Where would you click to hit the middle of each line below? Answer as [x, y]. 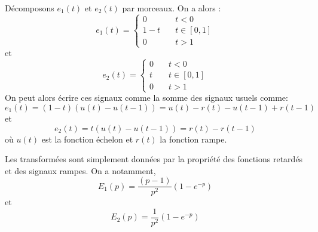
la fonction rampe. [193, 139]
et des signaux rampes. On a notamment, [80, 170]
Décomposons [30, 8]
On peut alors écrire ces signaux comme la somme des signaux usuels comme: [146, 98]
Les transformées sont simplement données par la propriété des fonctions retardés [154, 159]
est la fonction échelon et [87, 139]
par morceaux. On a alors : [172, 8]
